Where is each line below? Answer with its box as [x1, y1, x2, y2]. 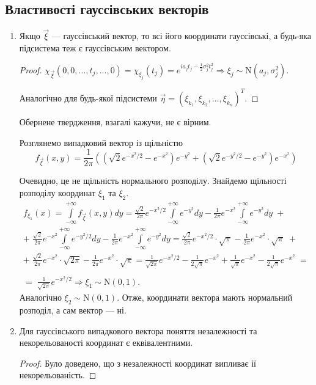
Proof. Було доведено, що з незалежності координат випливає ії [19, 356, 256, 369]
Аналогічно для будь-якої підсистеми [19, 91, 157, 104]
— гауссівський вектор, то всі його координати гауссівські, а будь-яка [51, 29, 311, 42]
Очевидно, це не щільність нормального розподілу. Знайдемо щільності [19, 174, 287, 187]
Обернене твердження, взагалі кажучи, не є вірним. [19, 115, 211, 128]
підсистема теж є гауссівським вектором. [19, 42, 171, 54]
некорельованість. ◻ [19, 369, 97, 381]
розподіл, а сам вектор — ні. [19, 304, 127, 317]
